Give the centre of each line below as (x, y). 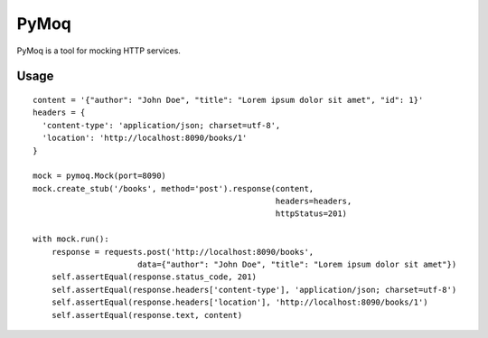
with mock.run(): (71, 239)
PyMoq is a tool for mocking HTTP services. (99, 51)
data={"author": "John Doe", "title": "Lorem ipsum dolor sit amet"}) (297, 265)
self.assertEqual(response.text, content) (147, 315)
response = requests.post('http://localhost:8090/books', (183, 252)
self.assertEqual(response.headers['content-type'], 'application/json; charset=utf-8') (254, 290)
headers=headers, (314, 202)
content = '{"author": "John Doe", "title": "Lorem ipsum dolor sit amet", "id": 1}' (228, 100)
